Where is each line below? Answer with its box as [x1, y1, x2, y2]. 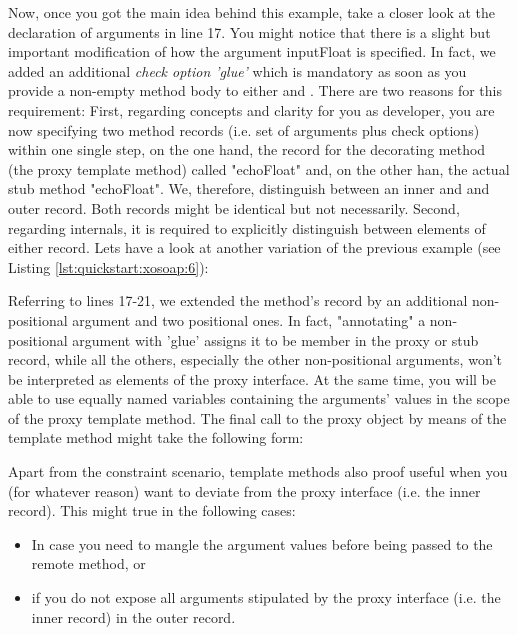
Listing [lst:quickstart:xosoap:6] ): [8, 256, 209, 277]
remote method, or [31, 553, 146, 574]
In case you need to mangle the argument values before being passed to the [31, 533, 493, 554]
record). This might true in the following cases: [8, 500, 296, 521]
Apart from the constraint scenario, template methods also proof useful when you [8, 461, 508, 482]
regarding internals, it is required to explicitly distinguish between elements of [8, 217, 486, 238]
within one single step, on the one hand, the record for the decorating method [8, 139, 486, 160]
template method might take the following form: [8, 427, 304, 448]
